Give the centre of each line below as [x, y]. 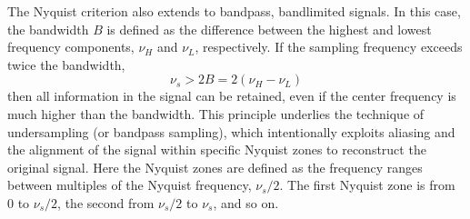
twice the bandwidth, [66, 64]
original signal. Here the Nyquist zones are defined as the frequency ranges [215, 167]
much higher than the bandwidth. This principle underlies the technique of [216, 113]
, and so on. [246, 202]
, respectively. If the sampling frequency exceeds [329, 47]
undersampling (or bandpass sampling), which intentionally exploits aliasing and [231, 131]
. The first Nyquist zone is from [367, 185]
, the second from [106, 202]
